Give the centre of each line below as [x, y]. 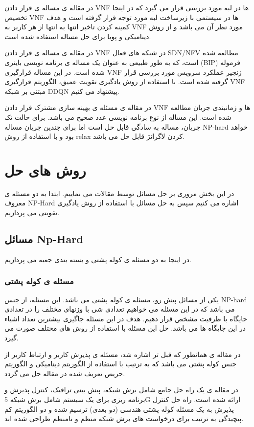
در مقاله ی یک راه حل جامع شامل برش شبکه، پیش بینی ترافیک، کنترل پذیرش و [121, 390]
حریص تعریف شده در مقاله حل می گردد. [65, 373]
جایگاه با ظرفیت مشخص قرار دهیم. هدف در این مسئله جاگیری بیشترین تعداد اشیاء [126, 318]
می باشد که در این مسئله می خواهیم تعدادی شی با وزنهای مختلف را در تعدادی [120, 309]
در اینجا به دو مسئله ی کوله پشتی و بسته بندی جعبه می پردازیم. [98, 259]
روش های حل [45, 169]
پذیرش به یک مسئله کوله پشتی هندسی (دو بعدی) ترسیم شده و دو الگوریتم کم [119, 409]
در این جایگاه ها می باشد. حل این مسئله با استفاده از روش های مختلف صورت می [125, 328]
